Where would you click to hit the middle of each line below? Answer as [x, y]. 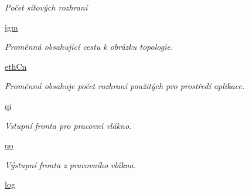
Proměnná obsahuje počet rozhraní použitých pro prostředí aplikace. [125, 86]
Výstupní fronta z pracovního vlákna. [71, 164]
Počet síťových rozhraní [46, 7]
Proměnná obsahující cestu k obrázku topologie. [89, 47]
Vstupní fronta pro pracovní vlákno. [68, 125]
